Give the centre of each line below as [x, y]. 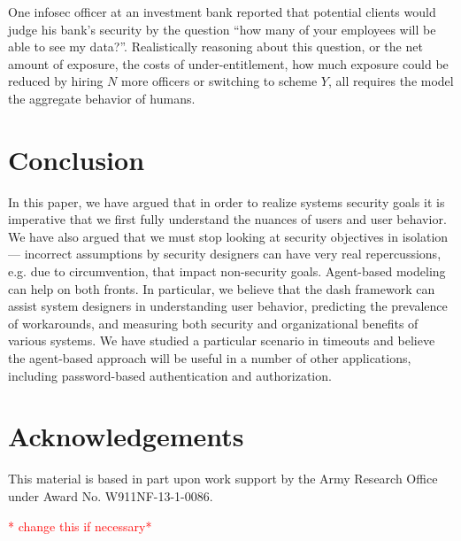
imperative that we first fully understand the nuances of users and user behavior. [227, 219]
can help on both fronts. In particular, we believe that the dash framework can [222, 288]
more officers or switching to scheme [219, 81]
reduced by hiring [56, 81]
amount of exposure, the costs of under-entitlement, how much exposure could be [228, 63]
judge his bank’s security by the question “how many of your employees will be [222, 29]
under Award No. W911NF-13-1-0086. [111, 495]
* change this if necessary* [80, 526]
